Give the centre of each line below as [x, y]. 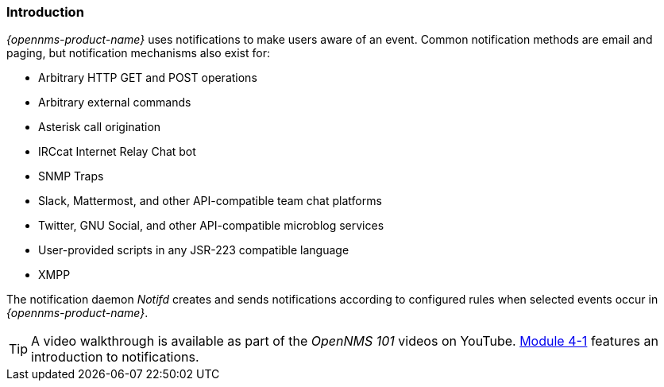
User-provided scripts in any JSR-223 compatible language [194, 250]
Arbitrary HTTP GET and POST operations [148, 78]
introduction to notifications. [115, 357]
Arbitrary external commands [115, 103]
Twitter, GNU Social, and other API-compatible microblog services [211, 226]
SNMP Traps [71, 176]
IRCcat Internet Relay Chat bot [117, 152]
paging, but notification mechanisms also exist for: [138, 53]
